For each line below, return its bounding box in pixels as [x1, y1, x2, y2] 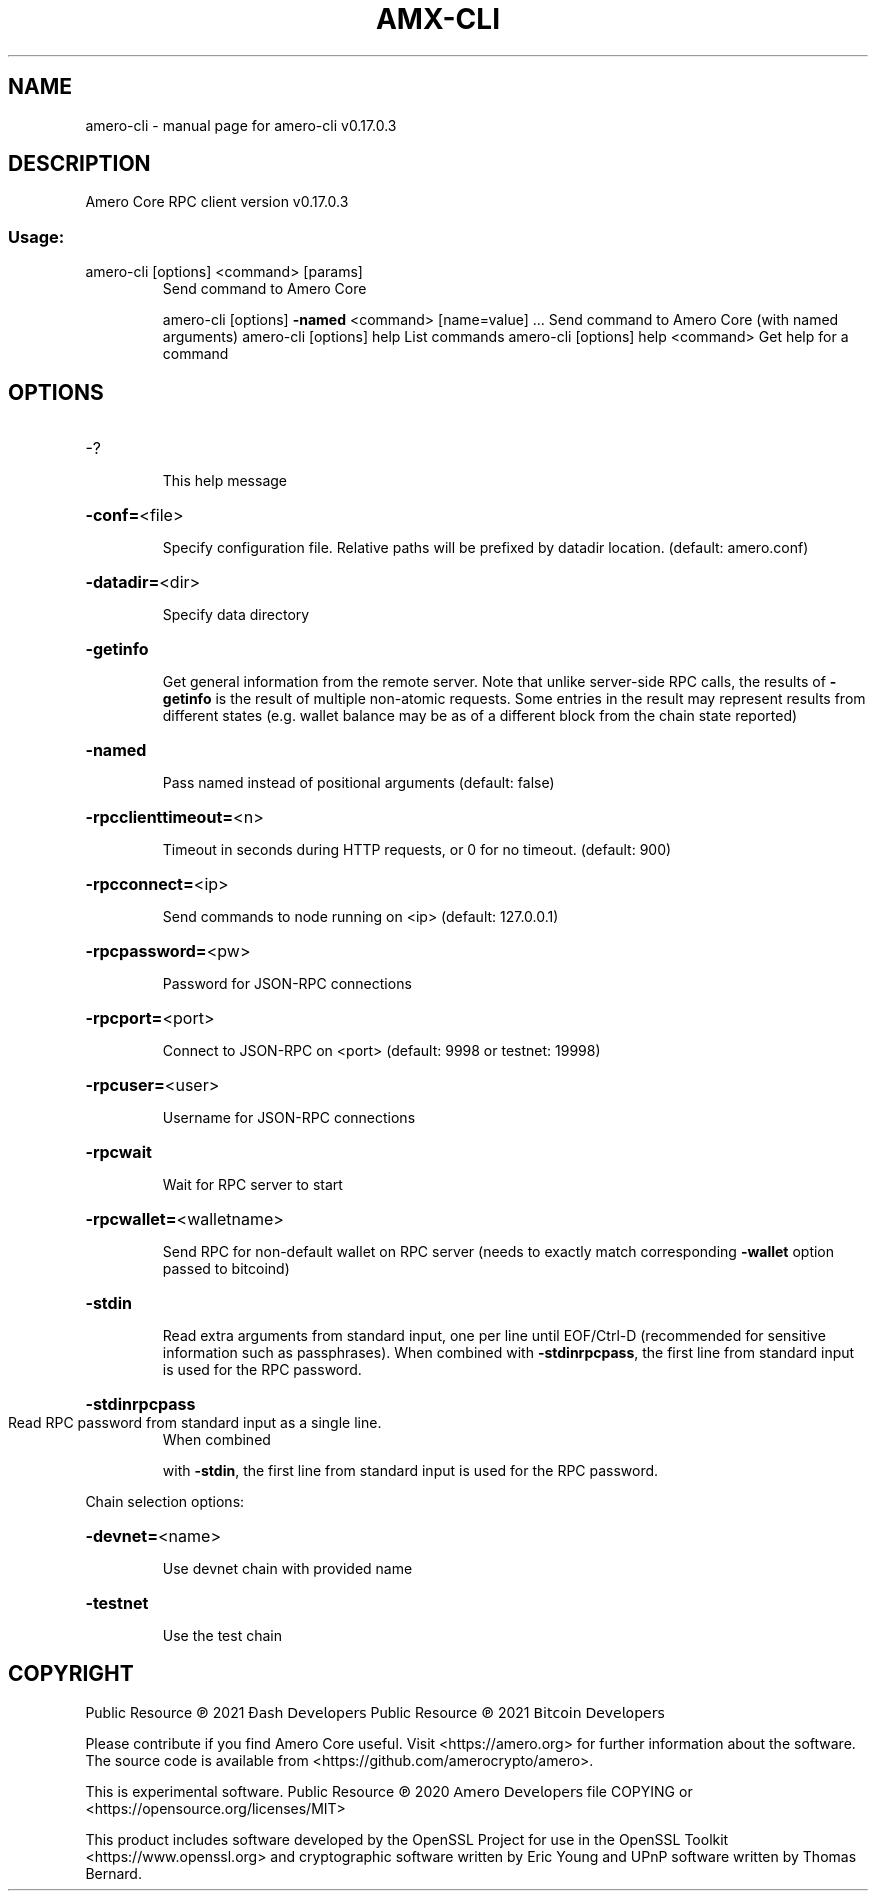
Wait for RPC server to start [162, 1176, 343, 1194]
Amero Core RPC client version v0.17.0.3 [85, 193, 349, 211]
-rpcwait [85, 1142, 152, 1163]
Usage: [8, 226, 65, 247]
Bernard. [85, 1864, 142, 1882]
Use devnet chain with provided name [162, 1560, 413, 1578]
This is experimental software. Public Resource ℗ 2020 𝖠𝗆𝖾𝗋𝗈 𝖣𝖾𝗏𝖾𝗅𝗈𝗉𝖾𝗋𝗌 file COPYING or [85, 1782, 693, 1800]
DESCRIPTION [8, 151, 151, 177]
